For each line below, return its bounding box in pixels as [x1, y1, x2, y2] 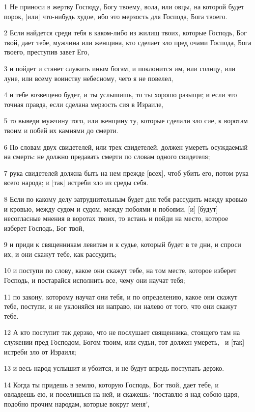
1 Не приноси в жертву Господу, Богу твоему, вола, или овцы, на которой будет [4, 1, 244, 11]
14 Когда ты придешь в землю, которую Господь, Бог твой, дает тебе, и [4, 379, 219, 389]
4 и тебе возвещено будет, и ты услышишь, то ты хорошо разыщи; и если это [4, 89, 237, 100]
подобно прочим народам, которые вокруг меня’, [4, 399, 150, 409]
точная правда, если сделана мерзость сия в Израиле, [4, 99, 164, 109]
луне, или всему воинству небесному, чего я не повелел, [4, 73, 173, 83]
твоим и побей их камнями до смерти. [4, 125, 118, 135]
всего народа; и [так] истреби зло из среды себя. [4, 177, 148, 188]
